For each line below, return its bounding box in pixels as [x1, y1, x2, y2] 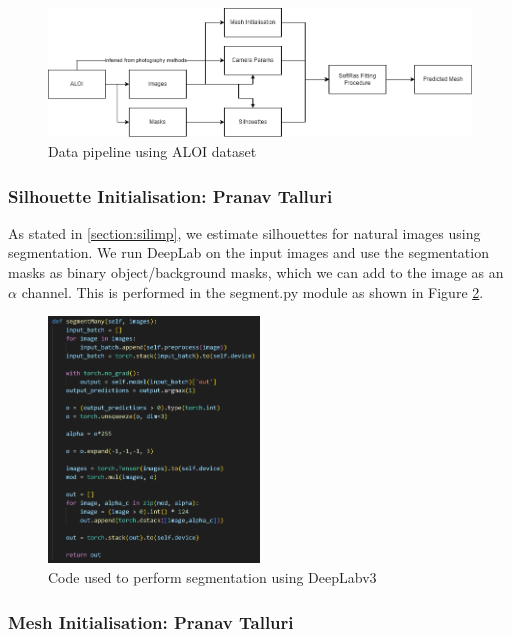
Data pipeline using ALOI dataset [48, 141, 257, 162]
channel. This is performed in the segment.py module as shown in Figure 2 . [21, 281, 484, 302]
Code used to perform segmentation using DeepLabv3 [48, 567, 377, 588]
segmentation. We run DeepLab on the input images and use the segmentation [8, 242, 489, 263]
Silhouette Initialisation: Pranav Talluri [8, 183, 333, 208]
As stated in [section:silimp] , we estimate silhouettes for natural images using [8, 222, 481, 243]
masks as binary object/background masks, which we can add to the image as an [8, 262, 504, 283]
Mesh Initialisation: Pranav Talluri [8, 609, 294, 634]
